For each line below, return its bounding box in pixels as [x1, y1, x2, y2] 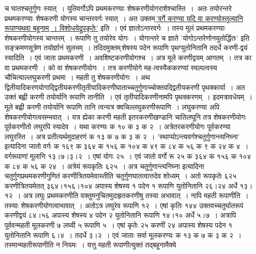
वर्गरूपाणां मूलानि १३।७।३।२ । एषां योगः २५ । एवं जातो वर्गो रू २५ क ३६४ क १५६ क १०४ [5, 150, 251, 161]
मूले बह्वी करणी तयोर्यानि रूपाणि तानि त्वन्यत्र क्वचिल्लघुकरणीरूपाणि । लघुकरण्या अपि [5, 101, 220, 112]
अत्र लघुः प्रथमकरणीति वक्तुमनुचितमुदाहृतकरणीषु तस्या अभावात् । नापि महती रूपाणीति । [23, 190, 249, 201]
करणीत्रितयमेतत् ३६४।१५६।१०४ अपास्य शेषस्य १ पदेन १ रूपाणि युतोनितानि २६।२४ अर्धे [5, 180, 237, 191]
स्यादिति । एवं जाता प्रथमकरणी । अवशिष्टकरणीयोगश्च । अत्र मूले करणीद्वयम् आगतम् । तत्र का [5, 52, 251, 62]
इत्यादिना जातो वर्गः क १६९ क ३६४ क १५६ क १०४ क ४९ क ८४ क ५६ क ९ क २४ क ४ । [5, 141, 248, 151]
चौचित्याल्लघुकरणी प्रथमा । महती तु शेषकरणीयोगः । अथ [5, 72, 150, 82]
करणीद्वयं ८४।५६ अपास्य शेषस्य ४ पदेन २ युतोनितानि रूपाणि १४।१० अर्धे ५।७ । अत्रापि [5, 210, 236, 220]
